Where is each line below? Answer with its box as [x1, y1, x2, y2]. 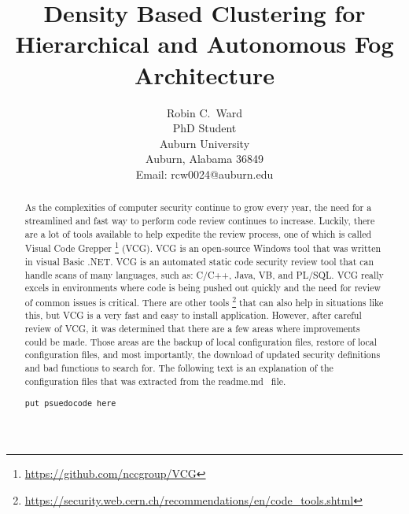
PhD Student [172, 120, 237, 136]
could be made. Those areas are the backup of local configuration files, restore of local [24, 335, 378, 348]
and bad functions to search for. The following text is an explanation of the [24, 361, 333, 375]
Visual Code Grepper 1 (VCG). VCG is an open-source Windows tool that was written [24, 239, 381, 255]
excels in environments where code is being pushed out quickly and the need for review [24, 281, 381, 294]
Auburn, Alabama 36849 [146, 150, 263, 167]
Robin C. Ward [167, 104, 242, 120]
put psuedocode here [24, 399, 116, 409]
